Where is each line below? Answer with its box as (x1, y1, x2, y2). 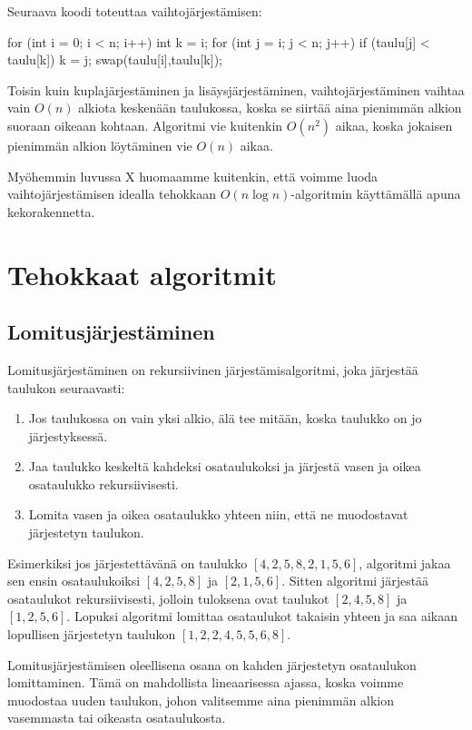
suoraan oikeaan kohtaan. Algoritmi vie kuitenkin (7, 115, 283, 134)
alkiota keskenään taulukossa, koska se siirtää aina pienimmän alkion (78, 98, 462, 117)
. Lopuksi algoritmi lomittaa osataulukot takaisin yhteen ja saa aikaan (66, 607, 458, 626)
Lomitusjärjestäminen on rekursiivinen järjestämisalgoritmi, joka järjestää (7, 360, 418, 379)
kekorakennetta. (7, 202, 95, 221)
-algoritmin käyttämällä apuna (290, 184, 461, 203)
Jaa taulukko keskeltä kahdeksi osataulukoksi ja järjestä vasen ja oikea (28, 457, 421, 476)
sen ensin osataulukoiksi (7, 571, 141, 590)
